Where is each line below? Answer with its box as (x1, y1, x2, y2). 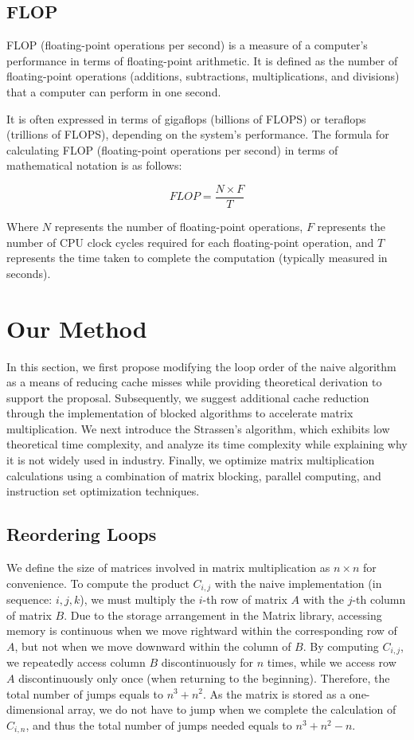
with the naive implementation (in (214, 574, 382, 591)
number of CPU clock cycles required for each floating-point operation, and (6, 233, 374, 250)
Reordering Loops (6, 522, 157, 546)
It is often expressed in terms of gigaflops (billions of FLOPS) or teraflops (6, 110, 366, 127)
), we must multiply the (80, 591, 196, 608)
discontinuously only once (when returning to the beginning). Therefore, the (18, 669, 390, 686)
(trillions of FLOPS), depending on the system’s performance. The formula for (6, 126, 389, 143)
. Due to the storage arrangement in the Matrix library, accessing (64, 606, 382, 623)
